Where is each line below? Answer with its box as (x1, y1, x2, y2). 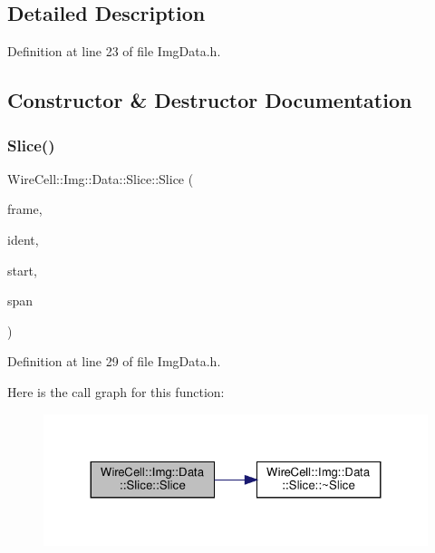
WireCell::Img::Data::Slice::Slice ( (7, 169, 194, 188)
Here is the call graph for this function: (7, 382, 225, 401)
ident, (7, 229, 39, 248)
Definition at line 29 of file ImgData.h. (7, 352, 221, 371)
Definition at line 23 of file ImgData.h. (7, 42, 221, 61)
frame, (7, 199, 43, 218)
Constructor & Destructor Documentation (7, 86, 412, 114)
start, (7, 260, 37, 279)
